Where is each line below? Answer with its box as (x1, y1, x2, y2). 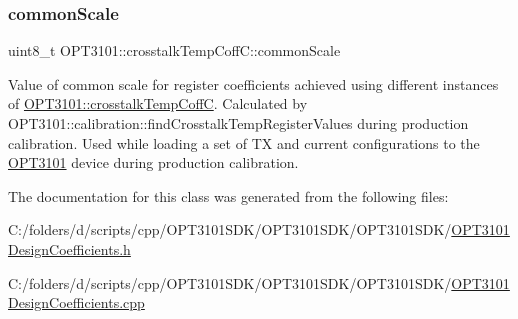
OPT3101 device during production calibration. (8, 152, 299, 173)
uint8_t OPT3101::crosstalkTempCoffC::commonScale (8, 40, 341, 61)
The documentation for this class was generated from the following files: (8, 185, 449, 206)
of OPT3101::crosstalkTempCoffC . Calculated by (8, 93, 308, 114)
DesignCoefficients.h (8, 238, 131, 259)
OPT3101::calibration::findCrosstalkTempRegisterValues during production (8, 113, 469, 133)
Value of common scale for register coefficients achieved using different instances (8, 73, 499, 94)
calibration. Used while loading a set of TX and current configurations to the (8, 132, 480, 153)
